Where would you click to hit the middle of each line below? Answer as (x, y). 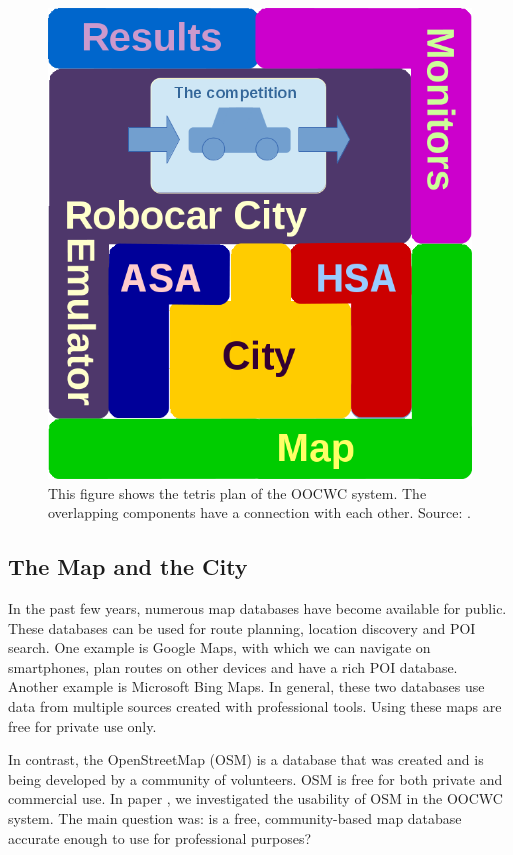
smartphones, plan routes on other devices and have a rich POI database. (233, 666)
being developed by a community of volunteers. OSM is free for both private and (255, 778)
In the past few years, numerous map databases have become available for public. (257, 608)
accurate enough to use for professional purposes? (160, 837)
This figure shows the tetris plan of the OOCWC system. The (237, 492)
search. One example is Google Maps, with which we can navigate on (219, 647)
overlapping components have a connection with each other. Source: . (259, 512)
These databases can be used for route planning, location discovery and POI (242, 627)
